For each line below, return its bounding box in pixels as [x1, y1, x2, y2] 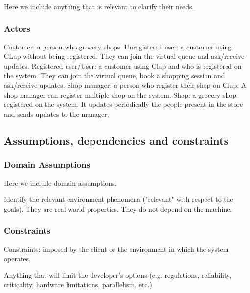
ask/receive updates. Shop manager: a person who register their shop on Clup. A [4, 80, 247, 90]
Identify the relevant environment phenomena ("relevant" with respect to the [4, 194, 233, 204]
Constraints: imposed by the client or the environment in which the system [4, 244, 229, 254]
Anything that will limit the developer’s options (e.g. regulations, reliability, [4, 269, 232, 280]
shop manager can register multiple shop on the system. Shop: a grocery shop [4, 89, 237, 99]
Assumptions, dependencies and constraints [4, 132, 228, 147]
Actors [4, 22, 30, 34]
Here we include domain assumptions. [4, 177, 117, 188]
